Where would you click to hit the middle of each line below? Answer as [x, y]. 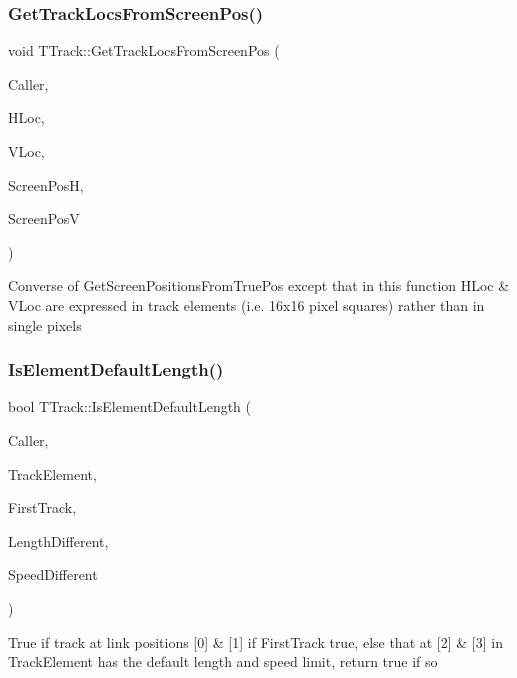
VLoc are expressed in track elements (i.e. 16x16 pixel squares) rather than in [246, 304]
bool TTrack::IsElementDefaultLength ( [129, 406]
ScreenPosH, [46, 184]
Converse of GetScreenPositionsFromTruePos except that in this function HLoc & [259, 285]
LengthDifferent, [58, 540]
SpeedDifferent [53, 574]
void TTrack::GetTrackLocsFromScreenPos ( [144, 50]
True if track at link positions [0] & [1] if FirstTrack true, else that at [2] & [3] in [255, 641]
